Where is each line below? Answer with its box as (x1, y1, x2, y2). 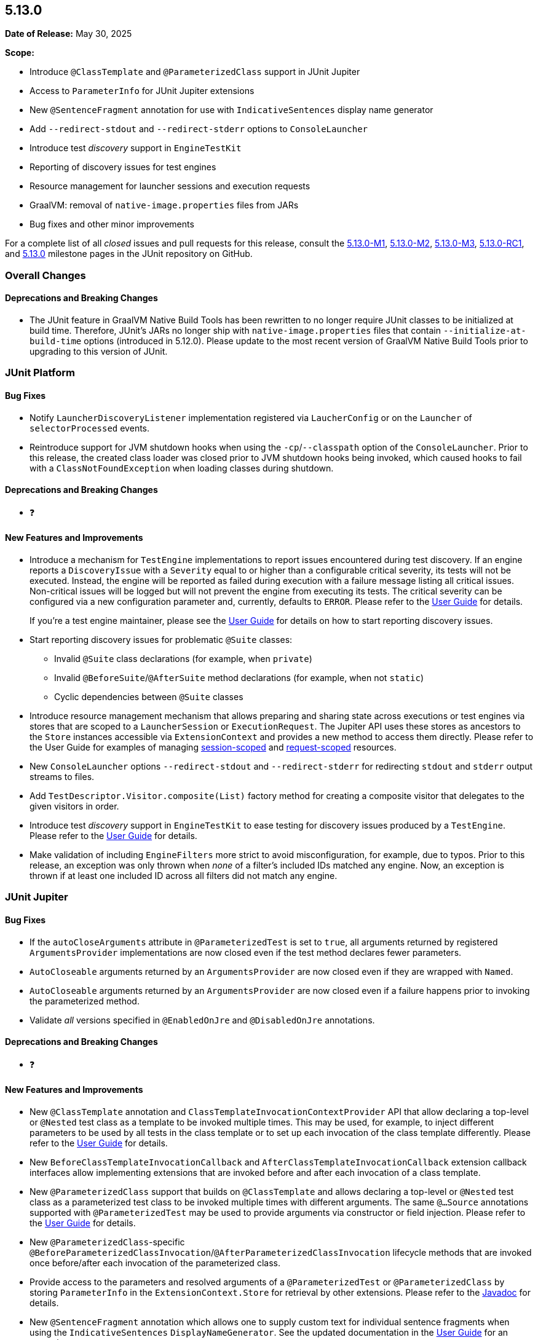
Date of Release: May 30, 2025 (5, 28, 132, 39)
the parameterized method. (30, 995, 140, 1006)
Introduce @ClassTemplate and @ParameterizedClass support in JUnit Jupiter (30, 66, 360, 77)
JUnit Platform (5, 366, 75, 379)
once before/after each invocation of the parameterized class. (30, 1258, 280, 1269)
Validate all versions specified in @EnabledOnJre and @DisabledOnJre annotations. (30, 1014, 375, 1025)
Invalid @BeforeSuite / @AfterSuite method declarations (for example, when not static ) (54, 672, 424, 684)
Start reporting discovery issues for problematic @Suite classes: (30, 634, 293, 645)
